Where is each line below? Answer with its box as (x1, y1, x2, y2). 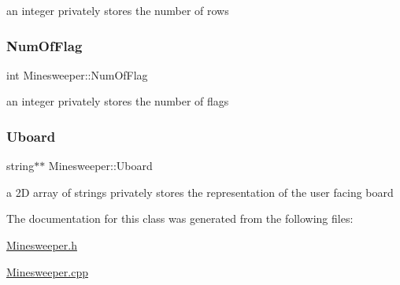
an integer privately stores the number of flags (6, 93, 229, 109)
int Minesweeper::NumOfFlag (6, 66, 148, 83)
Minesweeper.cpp (6, 263, 88, 279)
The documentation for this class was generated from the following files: (6, 210, 354, 227)
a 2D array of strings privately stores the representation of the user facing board (6, 183, 394, 200)
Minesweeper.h (6, 237, 77, 253)
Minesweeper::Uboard (48, 157, 153, 174)
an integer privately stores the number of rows (6, 2, 229, 18)
